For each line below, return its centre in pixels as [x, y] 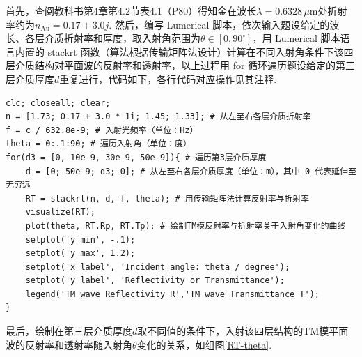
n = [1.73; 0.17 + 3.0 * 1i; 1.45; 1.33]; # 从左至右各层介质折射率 [158, 117]
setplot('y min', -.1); [80, 240]
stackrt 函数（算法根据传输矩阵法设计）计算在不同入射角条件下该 [196, 51]
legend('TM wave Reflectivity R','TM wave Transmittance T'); [173, 294]
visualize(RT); [60, 212]
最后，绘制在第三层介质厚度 [69, 331]
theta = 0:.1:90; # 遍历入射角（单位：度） [99, 144]
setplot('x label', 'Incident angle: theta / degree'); [158, 267]
